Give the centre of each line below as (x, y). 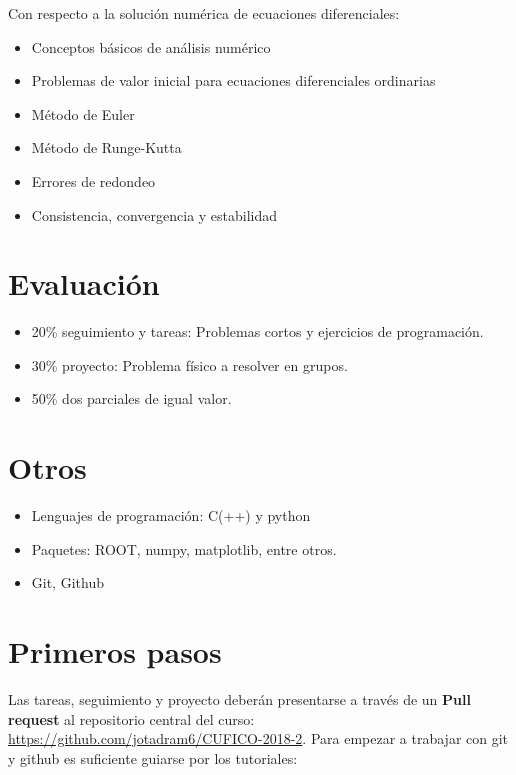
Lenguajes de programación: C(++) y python (171, 515)
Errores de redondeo (93, 180)
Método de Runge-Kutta (106, 147)
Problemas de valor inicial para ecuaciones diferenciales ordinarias (233, 80)
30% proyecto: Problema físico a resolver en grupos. (189, 364)
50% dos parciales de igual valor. (131, 398)
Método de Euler (83, 113)
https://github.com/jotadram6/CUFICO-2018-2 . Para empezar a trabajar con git (258, 738)
